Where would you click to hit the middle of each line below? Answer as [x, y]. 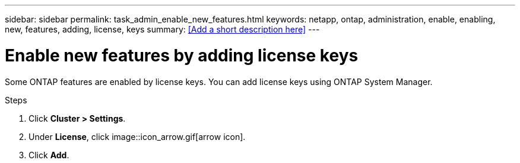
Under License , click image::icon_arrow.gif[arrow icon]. [137, 136]
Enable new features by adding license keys [182, 55]
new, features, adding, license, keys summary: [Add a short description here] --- [162, 29]
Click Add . [49, 155]
